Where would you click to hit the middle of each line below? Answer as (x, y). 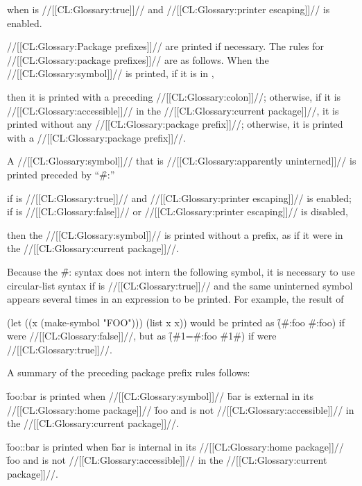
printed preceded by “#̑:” (61, 174)
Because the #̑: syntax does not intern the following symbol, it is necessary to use (181, 271)
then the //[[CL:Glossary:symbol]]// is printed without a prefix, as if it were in (175, 234)
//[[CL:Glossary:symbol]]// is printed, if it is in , (111, 73)
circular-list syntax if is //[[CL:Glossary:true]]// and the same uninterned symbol (180, 285)
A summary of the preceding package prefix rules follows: (129, 372)
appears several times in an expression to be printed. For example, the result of (175, 299)
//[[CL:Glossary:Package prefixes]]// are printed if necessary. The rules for (166, 46)
